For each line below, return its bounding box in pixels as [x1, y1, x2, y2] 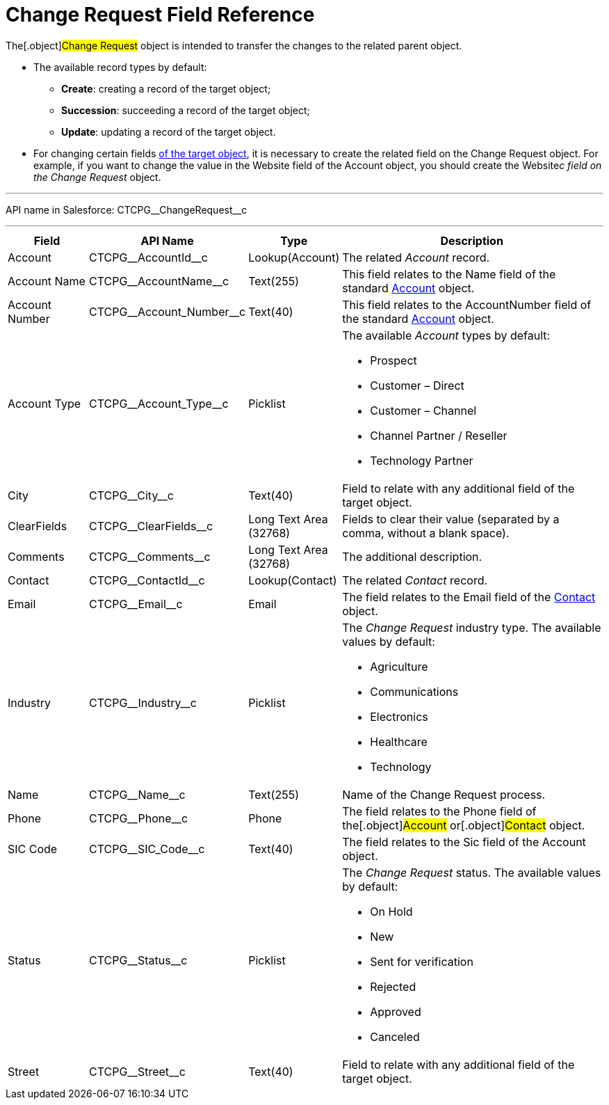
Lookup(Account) [248, 250, 340, 264]
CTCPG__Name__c [88, 787, 186, 802]
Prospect [370, 353, 417, 367]
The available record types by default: [33, 61, 207, 73]
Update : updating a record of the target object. [61, 125, 276, 138]
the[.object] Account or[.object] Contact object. [342, 818, 585, 832]
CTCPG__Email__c [88, 596, 183, 611]
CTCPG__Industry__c [88, 695, 197, 710]
